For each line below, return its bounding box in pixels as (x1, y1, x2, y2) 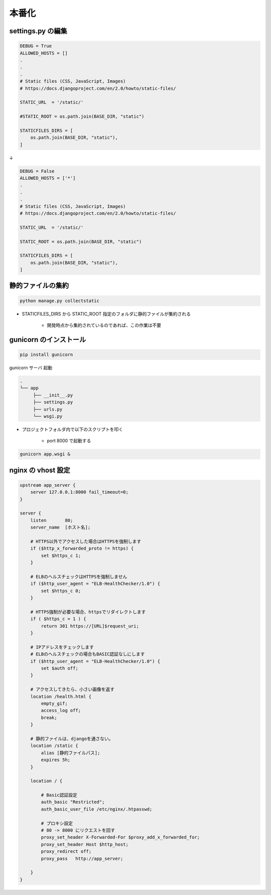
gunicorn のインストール (9, 335, 86, 344)
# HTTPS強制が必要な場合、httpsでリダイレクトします (30, 609, 146, 615)
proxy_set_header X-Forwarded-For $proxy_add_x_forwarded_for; (41, 835, 200, 840)
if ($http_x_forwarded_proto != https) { (30, 546, 134, 551)
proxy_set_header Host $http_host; (41, 841, 129, 847)
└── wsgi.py (33, 413, 63, 419)
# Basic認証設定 (41, 792, 78, 798)
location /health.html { (30, 694, 92, 699)
